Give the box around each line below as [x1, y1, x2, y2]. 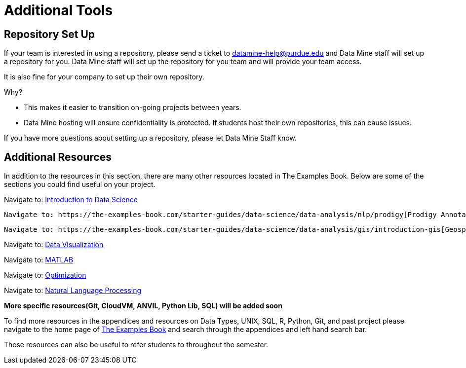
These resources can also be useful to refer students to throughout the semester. [4, 340, 269, 349]
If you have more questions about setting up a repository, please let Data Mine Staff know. [4, 134, 297, 143]
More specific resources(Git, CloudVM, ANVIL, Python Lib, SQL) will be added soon [4, 301, 282, 310]
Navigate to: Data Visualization [4, 240, 104, 249]
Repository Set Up [4, 28, 95, 40]
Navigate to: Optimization [4, 271, 86, 280]
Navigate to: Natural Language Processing [4, 286, 142, 295]
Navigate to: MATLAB [4, 256, 74, 264]
